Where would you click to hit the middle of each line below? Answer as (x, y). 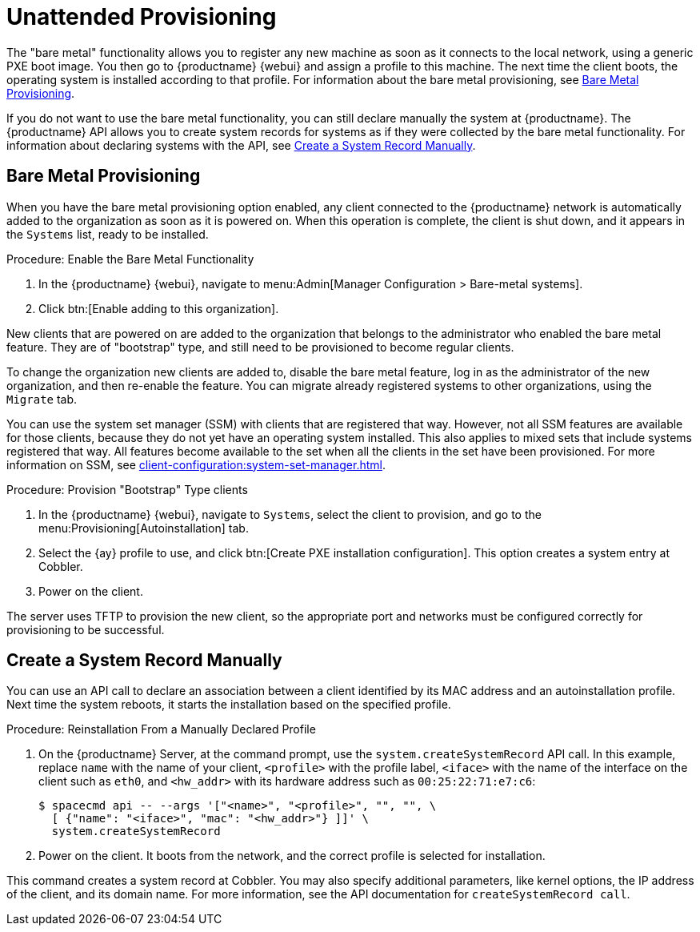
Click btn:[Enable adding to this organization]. (159, 308)
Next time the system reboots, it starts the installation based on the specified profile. (229, 705)
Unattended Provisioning (142, 17)
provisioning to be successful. (86, 629)
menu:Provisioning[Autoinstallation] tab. (144, 528)
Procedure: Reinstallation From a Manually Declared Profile (161, 729)
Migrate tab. (42, 399)
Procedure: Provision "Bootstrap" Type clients (127, 489)
